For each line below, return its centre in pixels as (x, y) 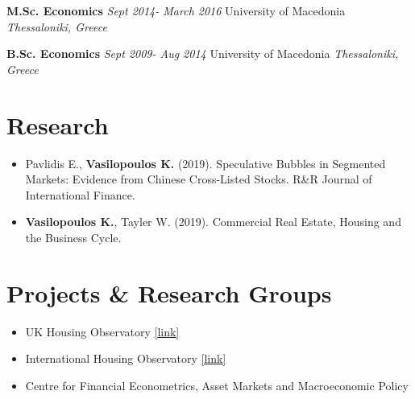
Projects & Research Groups (169, 292)
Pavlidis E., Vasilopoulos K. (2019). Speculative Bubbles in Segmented (205, 163)
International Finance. (80, 194)
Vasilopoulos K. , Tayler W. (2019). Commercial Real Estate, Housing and (213, 222)
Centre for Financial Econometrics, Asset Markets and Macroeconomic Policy (217, 385)
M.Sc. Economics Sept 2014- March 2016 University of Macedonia (176, 10)
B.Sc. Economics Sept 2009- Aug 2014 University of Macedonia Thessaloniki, (203, 53)
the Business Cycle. (73, 237)
